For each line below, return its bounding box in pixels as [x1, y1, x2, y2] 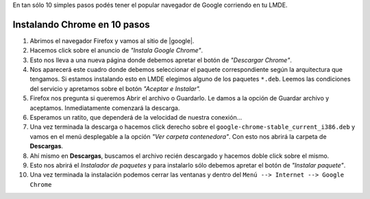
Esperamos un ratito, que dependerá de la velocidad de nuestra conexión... [29, 114, 243, 122]
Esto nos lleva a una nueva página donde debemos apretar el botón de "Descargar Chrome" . [29, 55, 293, 64]
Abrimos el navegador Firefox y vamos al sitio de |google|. [29, 36, 195, 44]
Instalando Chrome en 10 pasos [12, 18, 150, 30]
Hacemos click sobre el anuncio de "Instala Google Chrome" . [29, 47, 203, 55]
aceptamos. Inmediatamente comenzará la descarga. [29, 103, 180, 112]
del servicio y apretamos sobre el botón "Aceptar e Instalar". [29, 84, 201, 92]
